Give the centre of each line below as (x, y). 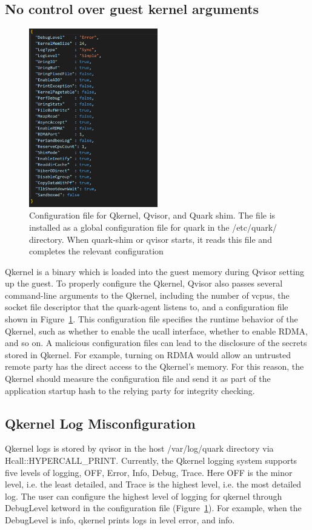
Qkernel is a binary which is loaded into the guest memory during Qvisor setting (155, 271)
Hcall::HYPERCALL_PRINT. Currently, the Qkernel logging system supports (151, 460)
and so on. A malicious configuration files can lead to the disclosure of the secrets (156, 343)
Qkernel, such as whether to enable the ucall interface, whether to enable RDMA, (157, 331)
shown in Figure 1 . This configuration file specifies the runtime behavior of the (151, 319)
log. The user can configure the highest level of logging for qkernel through (144, 496)
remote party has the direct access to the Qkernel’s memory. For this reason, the (154, 366)
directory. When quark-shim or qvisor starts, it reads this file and (151, 239)
